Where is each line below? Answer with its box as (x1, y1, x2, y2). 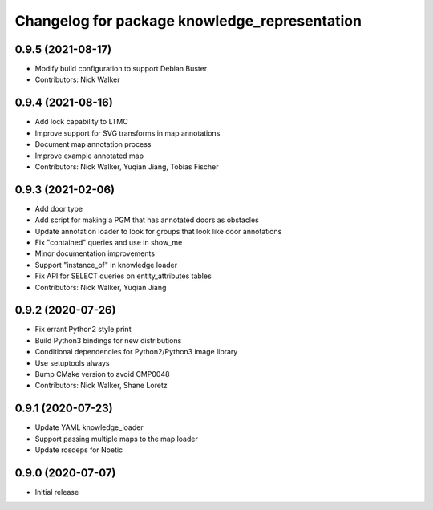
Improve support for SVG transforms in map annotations (34, 128, 221, 138)
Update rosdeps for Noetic (34, 445, 123, 455)
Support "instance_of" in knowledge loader (34, 260, 178, 269)
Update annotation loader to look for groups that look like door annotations (34, 226, 282, 236)
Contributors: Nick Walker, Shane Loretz (34, 381, 168, 391)
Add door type (34, 204, 83, 213)
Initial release (34, 488, 79, 497)
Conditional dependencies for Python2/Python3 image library (34, 347, 238, 357)
